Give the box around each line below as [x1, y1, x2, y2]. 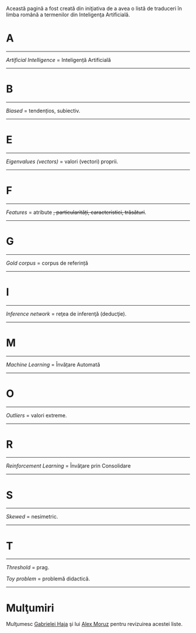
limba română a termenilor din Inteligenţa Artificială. [6, 11, 130, 18]
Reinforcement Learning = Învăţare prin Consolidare [6, 462, 131, 469]
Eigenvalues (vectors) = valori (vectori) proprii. [6, 158, 118, 165]
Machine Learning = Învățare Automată [6, 361, 100, 368]
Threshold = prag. [6, 564, 50, 571]
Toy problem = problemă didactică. [6, 575, 90, 582]
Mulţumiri [6, 601, 54, 614]
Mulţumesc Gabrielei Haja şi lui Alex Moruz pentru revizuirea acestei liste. [6, 621, 183, 628]
